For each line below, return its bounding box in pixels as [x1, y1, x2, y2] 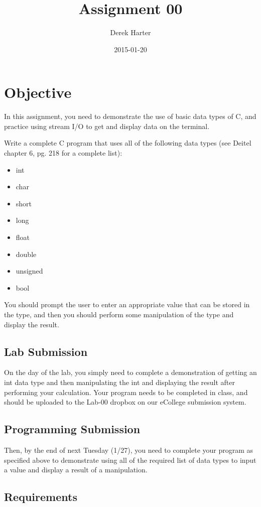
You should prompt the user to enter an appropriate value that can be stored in [4, 299, 250, 310]
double [16, 248, 37, 259]
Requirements [4, 489, 77, 504]
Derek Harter [110, 27, 151, 38]
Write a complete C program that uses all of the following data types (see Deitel [4, 138, 251, 148]
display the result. [4, 319, 59, 329]
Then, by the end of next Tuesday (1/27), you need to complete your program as [4, 444, 253, 455]
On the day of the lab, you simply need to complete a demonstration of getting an [4, 367, 257, 377]
